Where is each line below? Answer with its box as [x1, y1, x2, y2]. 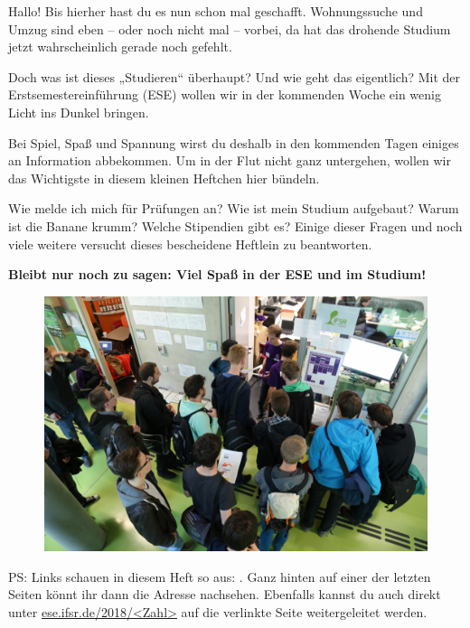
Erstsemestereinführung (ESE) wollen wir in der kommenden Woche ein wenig [8, 85, 441, 104]
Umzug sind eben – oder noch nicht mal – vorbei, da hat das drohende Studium [8, 19, 451, 38]
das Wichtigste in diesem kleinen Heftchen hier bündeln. [8, 168, 320, 187]
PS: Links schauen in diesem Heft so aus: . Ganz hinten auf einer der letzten [8, 567, 431, 586]
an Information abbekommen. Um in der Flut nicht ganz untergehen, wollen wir [8, 151, 451, 170]
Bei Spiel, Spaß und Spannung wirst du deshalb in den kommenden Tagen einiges [8, 133, 459, 152]
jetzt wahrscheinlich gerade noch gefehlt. [8, 37, 232, 56]
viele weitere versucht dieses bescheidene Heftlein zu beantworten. [8, 234, 372, 253]
